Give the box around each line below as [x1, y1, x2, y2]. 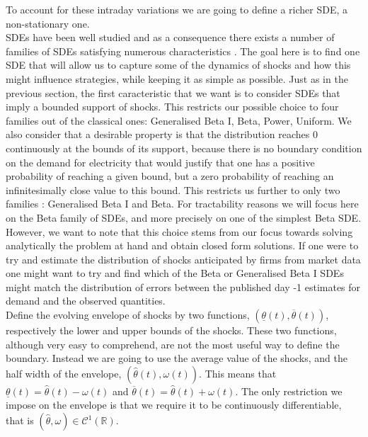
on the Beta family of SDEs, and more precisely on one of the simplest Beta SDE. [6, 210, 362, 225]
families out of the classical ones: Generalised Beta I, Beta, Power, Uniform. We [6, 113, 352, 127]
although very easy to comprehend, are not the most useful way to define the [6, 336, 340, 351]
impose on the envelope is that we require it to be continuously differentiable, [6, 397, 342, 412]
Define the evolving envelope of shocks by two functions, [6, 307, 250, 322]
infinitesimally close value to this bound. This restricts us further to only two [6, 182, 340, 197]
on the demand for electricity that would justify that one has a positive [6, 154, 315, 169]
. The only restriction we [235, 383, 343, 398]
